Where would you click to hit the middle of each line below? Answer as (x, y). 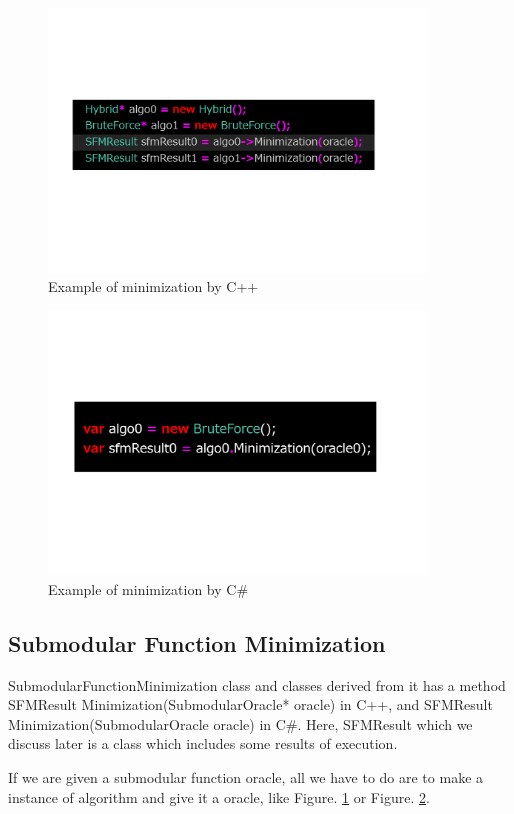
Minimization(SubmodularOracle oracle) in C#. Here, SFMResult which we (240, 723)
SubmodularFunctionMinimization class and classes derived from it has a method (257, 684)
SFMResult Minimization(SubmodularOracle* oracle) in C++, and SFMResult (250, 704)
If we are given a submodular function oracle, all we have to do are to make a (246, 777)
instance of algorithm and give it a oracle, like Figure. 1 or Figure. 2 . (219, 796)
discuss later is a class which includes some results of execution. (203, 743)
